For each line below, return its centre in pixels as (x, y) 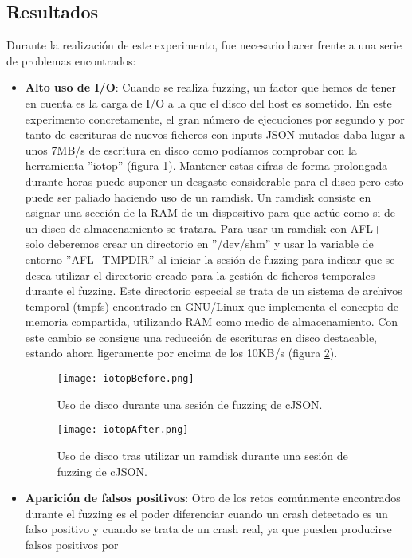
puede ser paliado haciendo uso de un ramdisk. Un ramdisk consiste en (198, 196)
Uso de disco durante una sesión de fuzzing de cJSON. (190, 404)
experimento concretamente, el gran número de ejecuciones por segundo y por (215, 118)
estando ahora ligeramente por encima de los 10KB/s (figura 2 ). (181, 353)
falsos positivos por (72, 544)
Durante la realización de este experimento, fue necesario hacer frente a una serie (204, 45)
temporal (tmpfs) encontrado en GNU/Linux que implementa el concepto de (212, 306)
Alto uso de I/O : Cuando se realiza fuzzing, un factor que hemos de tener (210, 87)
